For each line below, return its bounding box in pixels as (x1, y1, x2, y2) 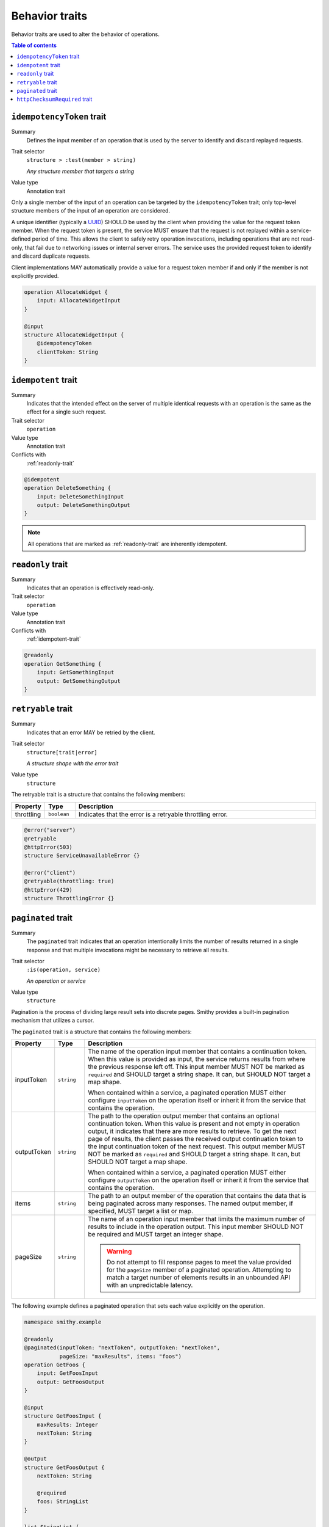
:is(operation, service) (26, 966, 101, 974)
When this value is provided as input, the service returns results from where (88, 1055, 306, 1063)
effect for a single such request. (26, 408, 107, 415)
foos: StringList (37, 1498, 89, 1505)
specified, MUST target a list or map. (88, 1207, 193, 1215)
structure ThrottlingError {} (24, 895, 115, 902)
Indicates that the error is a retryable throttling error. (78, 810, 228, 818)
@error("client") (24, 869, 76, 876)
